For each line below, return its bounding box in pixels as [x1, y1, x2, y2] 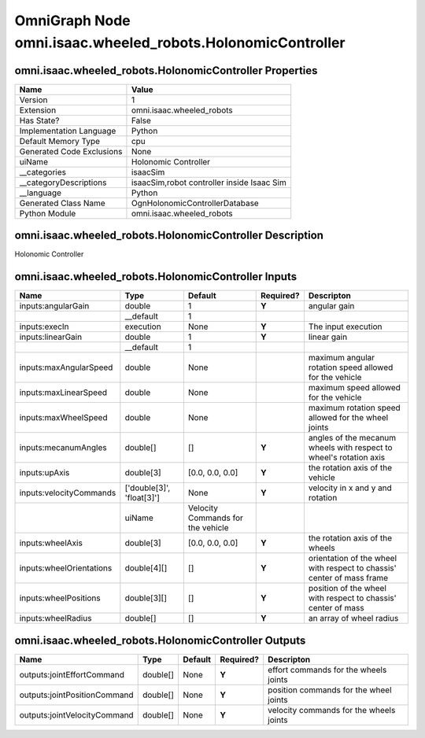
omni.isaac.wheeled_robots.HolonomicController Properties [14, 64, 318, 77]
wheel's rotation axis [308, 452, 386, 463]
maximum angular [308, 352, 375, 363]
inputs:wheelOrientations [19, 563, 113, 574]
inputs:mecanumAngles [19, 442, 107, 453]
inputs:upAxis [19, 467, 70, 478]
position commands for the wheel [268, 684, 393, 696]
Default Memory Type [19, 135, 101, 146]
